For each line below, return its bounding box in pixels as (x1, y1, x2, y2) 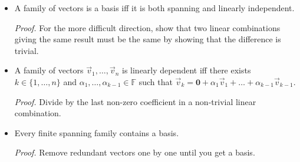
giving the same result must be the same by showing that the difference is (14, 33, 281, 45)
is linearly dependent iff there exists (122, 64, 251, 76)
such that (139, 75, 173, 87)
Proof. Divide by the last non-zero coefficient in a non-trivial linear (14, 95, 256, 107)
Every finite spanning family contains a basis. (14, 126, 179, 139)
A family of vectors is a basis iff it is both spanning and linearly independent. (14, 2, 295, 14)
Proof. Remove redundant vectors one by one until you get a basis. (14, 146, 255, 158)
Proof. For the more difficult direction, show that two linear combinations (14, 21, 281, 33)
